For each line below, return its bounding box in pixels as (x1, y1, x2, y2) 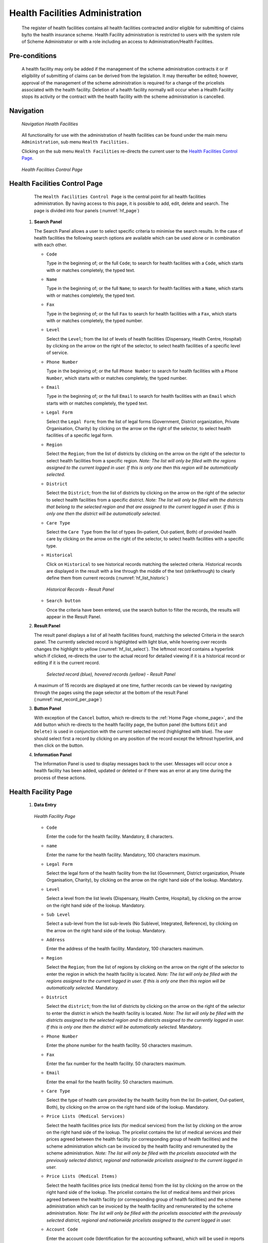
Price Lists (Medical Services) (46, 1114, 125, 1119)
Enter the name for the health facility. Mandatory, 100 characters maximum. (46, 852, 201, 858)
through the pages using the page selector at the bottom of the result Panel (34, 689, 189, 696)
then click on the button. (34, 742, 84, 748)
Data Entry (34, 802, 57, 808)
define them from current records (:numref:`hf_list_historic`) (46, 575, 169, 581)
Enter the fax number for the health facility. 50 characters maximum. (46, 1061, 186, 1066)
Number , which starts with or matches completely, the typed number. (46, 375, 188, 381)
